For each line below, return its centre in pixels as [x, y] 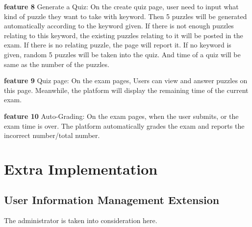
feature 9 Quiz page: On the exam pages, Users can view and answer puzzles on [126, 80]
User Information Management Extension [112, 200]
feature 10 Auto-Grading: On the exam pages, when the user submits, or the [121, 116]
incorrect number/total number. [52, 135]
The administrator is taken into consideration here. [81, 220]
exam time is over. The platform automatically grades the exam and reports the [124, 125]
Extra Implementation [81, 169]
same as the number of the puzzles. [57, 64]
